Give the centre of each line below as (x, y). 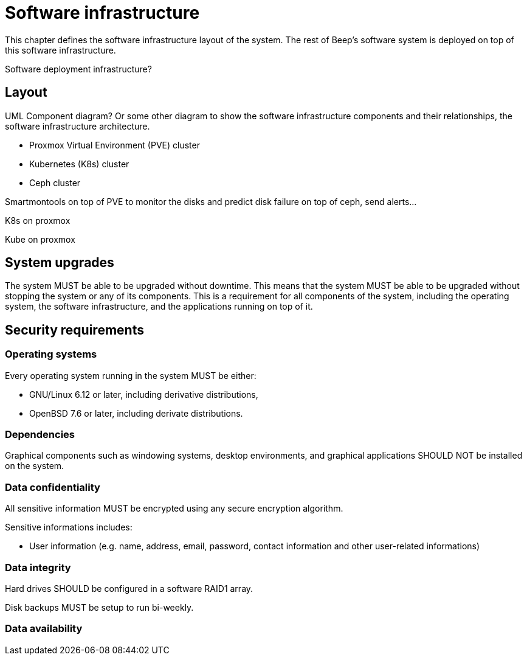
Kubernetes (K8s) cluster (79, 164)
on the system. (35, 466)
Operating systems (51, 354)
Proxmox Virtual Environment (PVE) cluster (115, 145)
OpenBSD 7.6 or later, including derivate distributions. (136, 413)
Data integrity (38, 567)
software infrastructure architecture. (77, 126)
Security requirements (74, 330)
